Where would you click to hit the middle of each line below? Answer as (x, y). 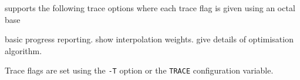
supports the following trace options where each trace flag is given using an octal (150, 8)
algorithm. (23, 50)
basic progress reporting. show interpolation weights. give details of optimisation (149, 39)
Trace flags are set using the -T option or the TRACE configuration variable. (139, 70)
